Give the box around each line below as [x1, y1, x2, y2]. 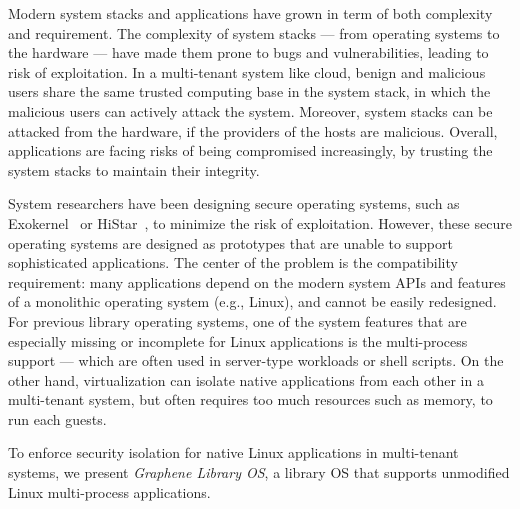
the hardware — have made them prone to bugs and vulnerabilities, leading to [8, 42, 489, 63]
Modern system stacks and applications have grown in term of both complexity [8, 3, 493, 23]
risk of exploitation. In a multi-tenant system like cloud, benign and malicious [8, 61, 486, 82]
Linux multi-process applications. [8, 481, 211, 502]
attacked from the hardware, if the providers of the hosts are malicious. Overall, [8, 120, 498, 141]
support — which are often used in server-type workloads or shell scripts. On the [8, 350, 504, 371]
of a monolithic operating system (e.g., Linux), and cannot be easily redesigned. [8, 291, 497, 312]
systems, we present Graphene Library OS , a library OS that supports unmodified [8, 462, 510, 483]
